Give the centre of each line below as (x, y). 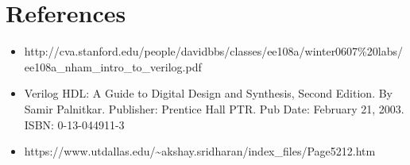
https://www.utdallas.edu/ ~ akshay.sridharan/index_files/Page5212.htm (200, 151)
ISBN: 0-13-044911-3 (74, 124)
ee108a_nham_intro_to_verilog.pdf (113, 66)
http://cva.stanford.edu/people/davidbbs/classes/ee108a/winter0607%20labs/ (213, 51)
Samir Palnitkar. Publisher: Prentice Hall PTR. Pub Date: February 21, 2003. (214, 108)
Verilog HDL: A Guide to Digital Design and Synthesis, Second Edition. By (208, 93)
